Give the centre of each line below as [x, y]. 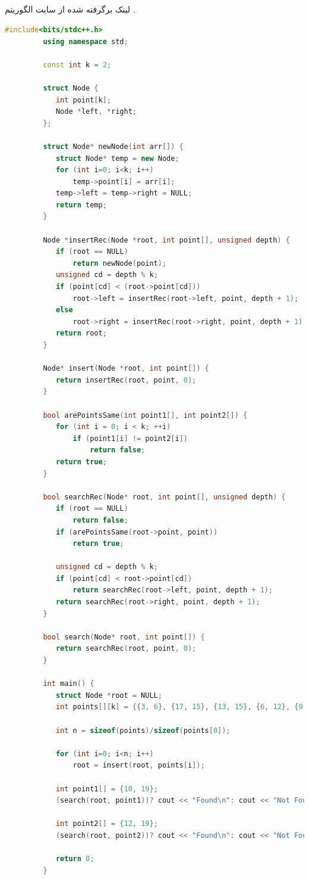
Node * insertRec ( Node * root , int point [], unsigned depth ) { [166, 240]
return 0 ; [75, 859]
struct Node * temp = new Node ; [117, 158]
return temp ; [81, 205]
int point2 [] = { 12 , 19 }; [107, 824]
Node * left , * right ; [96, 112]
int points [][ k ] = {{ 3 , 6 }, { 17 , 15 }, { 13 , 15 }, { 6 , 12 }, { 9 [179, 707]
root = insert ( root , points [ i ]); [139, 765]
